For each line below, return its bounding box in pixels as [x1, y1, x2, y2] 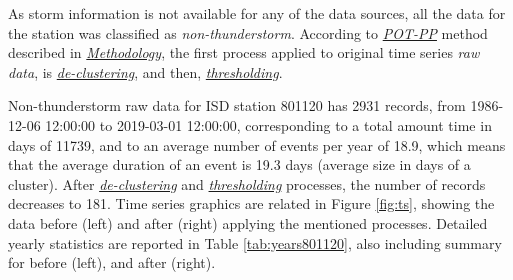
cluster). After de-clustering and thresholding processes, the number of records [8, 173, 486, 194]
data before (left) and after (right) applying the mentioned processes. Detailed [8, 212, 488, 233]
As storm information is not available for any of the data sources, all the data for [8, 3, 506, 23]
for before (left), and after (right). [8, 252, 216, 273]
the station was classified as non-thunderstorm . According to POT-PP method [8, 22, 488, 43]
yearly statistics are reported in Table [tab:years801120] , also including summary [8, 232, 502, 253]
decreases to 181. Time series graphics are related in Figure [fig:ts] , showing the [8, 193, 495, 214]
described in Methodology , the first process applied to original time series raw [8, 42, 480, 63]
